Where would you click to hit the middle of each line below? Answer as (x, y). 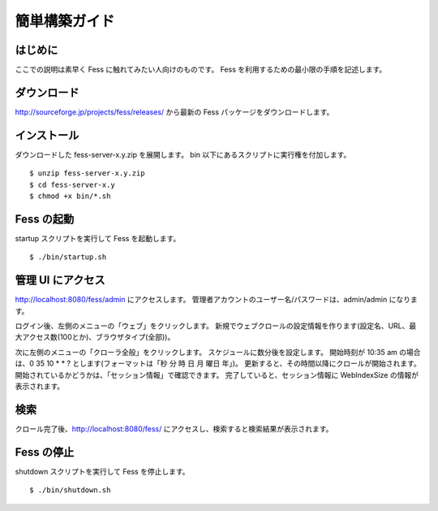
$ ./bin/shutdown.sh (70, 490)
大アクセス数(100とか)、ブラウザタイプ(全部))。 (95, 337)
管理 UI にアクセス (60, 280)
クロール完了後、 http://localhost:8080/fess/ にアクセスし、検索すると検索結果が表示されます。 (174, 429)
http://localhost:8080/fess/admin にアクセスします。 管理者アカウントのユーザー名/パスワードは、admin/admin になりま (216, 300)
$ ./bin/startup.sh (68, 257)
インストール (47, 135)
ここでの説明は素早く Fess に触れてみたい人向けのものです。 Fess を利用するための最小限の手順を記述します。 (201, 70)
